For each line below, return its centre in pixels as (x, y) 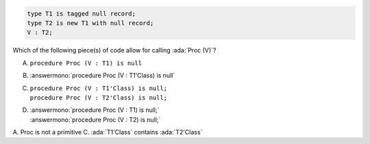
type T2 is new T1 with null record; (90, 23)
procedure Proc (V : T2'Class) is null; (99, 98)
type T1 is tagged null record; (82, 13)
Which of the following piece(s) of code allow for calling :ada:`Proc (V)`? (114, 51)
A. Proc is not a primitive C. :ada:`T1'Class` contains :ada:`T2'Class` (108, 132)
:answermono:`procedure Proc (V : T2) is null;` (95, 119)
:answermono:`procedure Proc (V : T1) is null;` (95, 110)
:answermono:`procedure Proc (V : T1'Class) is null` (102, 76)
